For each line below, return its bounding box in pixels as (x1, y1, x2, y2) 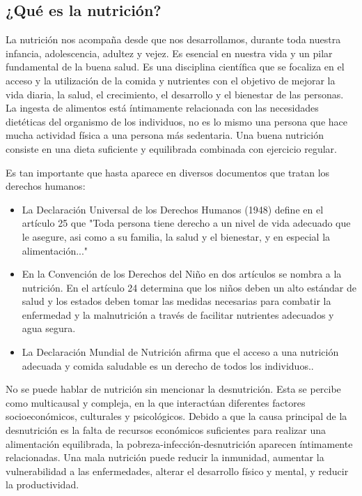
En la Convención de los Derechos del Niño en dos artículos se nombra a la (22, 266, 342, 281)
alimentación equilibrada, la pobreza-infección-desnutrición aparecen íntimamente (6, 436, 353, 451)
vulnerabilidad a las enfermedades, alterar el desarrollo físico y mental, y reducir (6, 463, 349, 478)
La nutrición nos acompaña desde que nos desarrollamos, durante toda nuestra (6, 32, 341, 47)
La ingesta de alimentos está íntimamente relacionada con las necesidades (6, 100, 319, 115)
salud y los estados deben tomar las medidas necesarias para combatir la (22, 294, 331, 308)
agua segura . (22, 321, 76, 336)
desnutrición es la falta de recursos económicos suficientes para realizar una (6, 423, 326, 437)
